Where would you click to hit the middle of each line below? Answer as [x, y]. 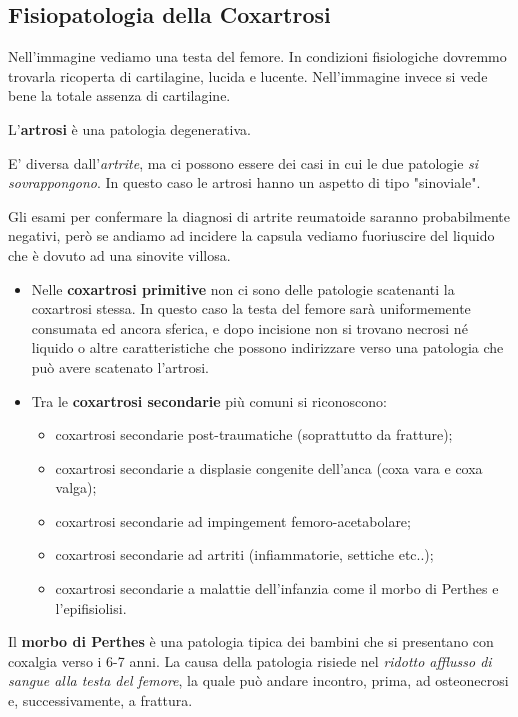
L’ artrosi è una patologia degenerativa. [129, 128]
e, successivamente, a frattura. [100, 700]
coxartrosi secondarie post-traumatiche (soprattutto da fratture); [254, 434]
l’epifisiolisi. [91, 607]
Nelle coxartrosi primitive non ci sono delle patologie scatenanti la [243, 288]
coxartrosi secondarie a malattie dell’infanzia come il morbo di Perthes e [277, 588]
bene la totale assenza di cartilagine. [119, 95]
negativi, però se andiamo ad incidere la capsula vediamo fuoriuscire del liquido [251, 235]
